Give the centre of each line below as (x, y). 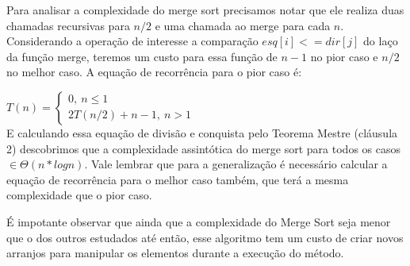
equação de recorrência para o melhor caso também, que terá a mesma (178, 179)
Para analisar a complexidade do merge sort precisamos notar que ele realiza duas (205, 10)
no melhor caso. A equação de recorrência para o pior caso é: (154, 72)
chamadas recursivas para (68, 25)
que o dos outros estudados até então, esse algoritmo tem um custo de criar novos (205, 237)
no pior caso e (344, 56)
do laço (381, 41)
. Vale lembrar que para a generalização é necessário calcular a (236, 164)
